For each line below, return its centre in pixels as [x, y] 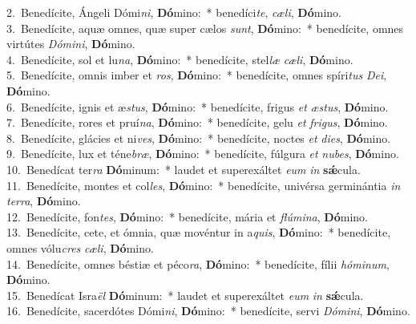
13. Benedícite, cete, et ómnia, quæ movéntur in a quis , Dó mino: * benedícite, [199, 232]
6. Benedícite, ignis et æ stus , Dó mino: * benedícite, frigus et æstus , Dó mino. [198, 106]
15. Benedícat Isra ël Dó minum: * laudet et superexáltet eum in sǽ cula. [185, 295]
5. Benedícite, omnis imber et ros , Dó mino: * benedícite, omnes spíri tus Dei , [197, 75]
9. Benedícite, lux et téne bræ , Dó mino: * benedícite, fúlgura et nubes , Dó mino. [203, 154]
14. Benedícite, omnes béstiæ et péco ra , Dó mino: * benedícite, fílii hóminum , [198, 263]
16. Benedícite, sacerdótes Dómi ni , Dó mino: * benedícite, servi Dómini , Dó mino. [208, 311]
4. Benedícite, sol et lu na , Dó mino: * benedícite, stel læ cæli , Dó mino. [180, 59]
